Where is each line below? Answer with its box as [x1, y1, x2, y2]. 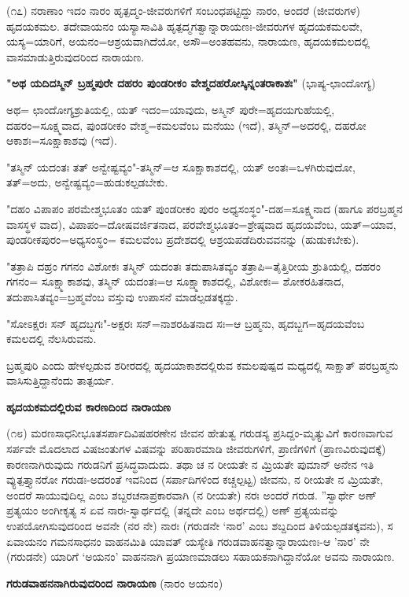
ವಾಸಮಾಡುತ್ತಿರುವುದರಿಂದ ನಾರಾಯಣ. [6, 48, 145, 64]
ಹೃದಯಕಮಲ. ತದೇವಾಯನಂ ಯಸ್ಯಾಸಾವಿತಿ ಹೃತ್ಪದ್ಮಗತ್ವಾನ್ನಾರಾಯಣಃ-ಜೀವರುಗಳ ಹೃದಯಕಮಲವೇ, [6, 17, 363, 34]
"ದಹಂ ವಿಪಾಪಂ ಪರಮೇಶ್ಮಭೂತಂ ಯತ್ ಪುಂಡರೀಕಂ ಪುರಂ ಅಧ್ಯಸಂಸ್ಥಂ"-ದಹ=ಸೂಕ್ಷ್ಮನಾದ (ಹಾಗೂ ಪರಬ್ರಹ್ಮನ [6, 200, 403, 216]
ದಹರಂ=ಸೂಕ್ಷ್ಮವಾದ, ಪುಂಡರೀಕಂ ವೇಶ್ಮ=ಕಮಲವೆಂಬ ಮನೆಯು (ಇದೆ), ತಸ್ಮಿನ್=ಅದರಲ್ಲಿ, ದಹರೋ [6, 116, 367, 133]
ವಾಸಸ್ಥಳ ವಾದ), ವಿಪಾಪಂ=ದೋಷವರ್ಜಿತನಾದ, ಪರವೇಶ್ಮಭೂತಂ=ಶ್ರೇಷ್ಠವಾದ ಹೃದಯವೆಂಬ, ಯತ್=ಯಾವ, [6, 216, 396, 232]
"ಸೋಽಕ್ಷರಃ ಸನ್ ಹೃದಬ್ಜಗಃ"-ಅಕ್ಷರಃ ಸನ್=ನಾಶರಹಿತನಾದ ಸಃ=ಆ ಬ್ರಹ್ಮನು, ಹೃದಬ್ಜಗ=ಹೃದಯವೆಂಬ [6, 315, 365, 331]
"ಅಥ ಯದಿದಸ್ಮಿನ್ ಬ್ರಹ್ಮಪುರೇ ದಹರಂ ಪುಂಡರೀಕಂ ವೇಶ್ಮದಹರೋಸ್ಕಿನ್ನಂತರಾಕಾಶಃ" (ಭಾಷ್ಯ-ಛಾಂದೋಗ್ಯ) [6, 75, 376, 91]
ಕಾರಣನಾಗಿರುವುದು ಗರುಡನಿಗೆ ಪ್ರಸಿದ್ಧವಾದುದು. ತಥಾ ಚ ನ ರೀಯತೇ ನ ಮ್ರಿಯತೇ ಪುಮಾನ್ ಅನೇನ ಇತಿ [6, 455, 374, 472]
